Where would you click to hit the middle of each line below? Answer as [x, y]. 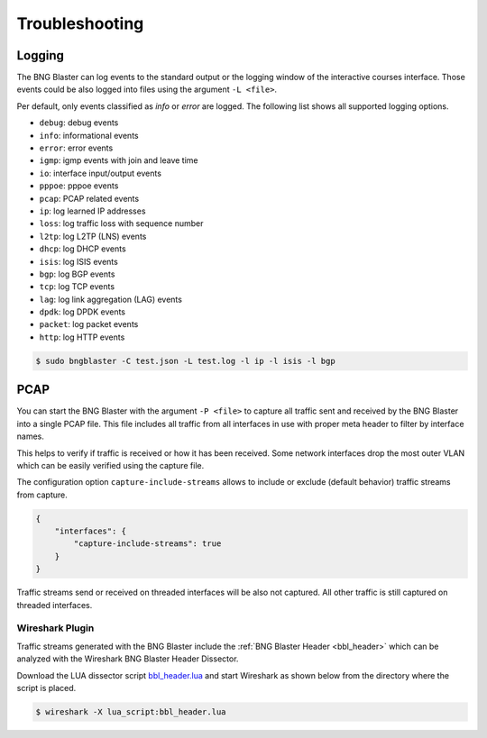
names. [30, 436]
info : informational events [89, 135]
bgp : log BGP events [77, 274]
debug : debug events [79, 123]
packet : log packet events [89, 324]
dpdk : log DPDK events [83, 312]
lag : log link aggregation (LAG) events [110, 299]
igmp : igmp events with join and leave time [119, 160]
